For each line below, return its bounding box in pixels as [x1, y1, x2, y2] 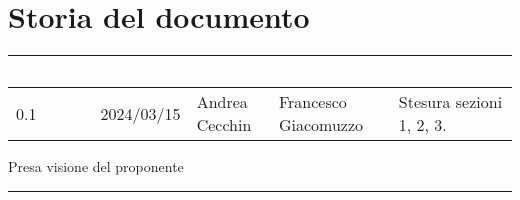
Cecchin [196, 113, 252, 137]
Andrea [196, 90, 248, 114]
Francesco [278, 90, 347, 114]
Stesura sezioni [398, 90, 503, 114]
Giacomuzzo [278, 113, 364, 137]
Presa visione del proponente [8, 156, 184, 177]
